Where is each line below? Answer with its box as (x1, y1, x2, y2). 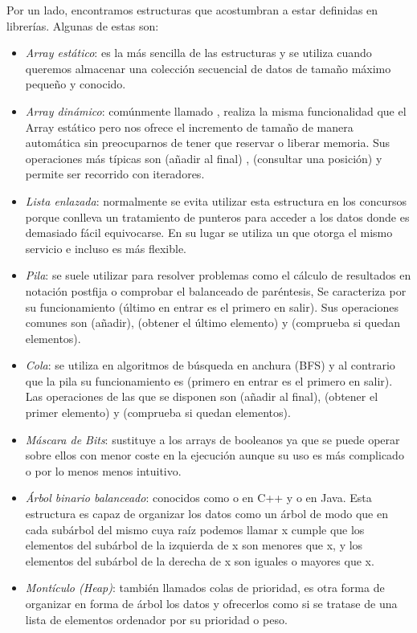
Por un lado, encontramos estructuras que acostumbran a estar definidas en (6, 2, 378, 18)
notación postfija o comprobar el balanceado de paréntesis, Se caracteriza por (25, 282, 407, 299)
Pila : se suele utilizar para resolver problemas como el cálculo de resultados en (25, 267, 411, 284)
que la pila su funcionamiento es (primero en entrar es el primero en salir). (25, 372, 393, 389)
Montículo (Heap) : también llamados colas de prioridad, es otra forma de (25, 579, 385, 596)
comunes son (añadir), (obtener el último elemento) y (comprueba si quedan (25, 314, 401, 331)
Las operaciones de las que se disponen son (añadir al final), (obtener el (25, 388, 378, 405)
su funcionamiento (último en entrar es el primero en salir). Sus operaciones (25, 298, 399, 315)
